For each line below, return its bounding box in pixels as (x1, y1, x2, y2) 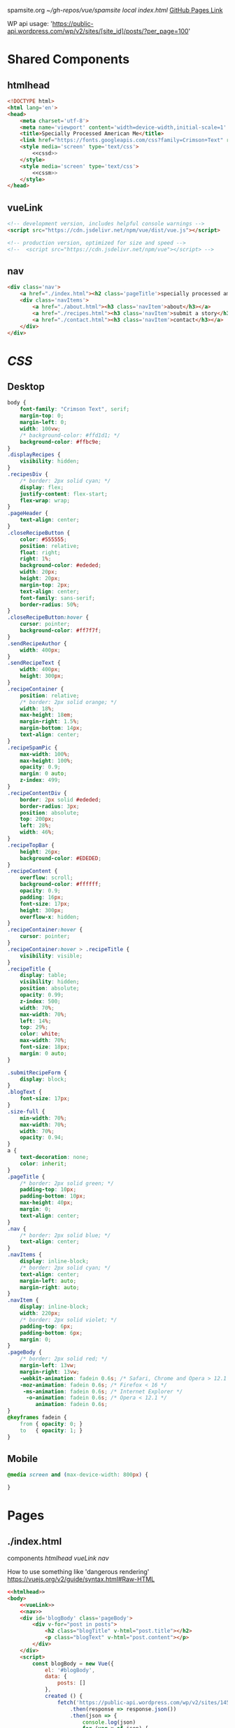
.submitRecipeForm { (7, 1069, 68, 1076)
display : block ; (20, 1076, 68, 1083)
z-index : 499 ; (20, 777, 61, 784)
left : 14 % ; (20, 1018, 52, 1025)
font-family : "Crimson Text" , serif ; (20, 406, 130, 413)
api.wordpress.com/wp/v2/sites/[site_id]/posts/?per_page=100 (7, 27, 189, 35)
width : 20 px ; (20, 568, 58, 576)
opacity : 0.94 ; (20, 1134, 64, 1142)
